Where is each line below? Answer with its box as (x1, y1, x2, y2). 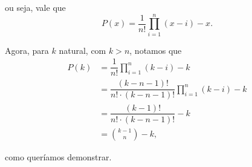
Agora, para (5, 44, 49, 56)
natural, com (59, 44, 106, 56)
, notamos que (129, 44, 182, 56)
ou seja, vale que (5, 1, 66, 13)
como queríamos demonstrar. (5, 150, 112, 163)
